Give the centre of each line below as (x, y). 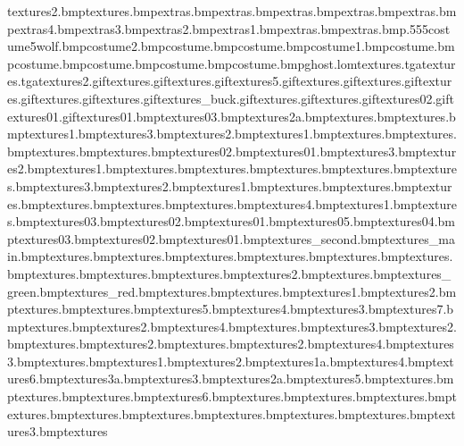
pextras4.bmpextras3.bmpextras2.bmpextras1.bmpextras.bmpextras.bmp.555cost (229, 28)
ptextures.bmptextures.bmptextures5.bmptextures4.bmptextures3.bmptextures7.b (231, 309)
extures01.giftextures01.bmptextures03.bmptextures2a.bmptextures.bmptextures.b (232, 116)
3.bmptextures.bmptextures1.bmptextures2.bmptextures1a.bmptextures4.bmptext (231, 361)
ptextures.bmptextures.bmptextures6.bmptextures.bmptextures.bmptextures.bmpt (232, 396)
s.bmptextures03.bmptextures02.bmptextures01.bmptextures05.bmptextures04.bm (231, 221)
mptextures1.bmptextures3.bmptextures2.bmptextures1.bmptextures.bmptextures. (232, 134)
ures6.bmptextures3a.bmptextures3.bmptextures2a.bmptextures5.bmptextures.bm (231, 379)
